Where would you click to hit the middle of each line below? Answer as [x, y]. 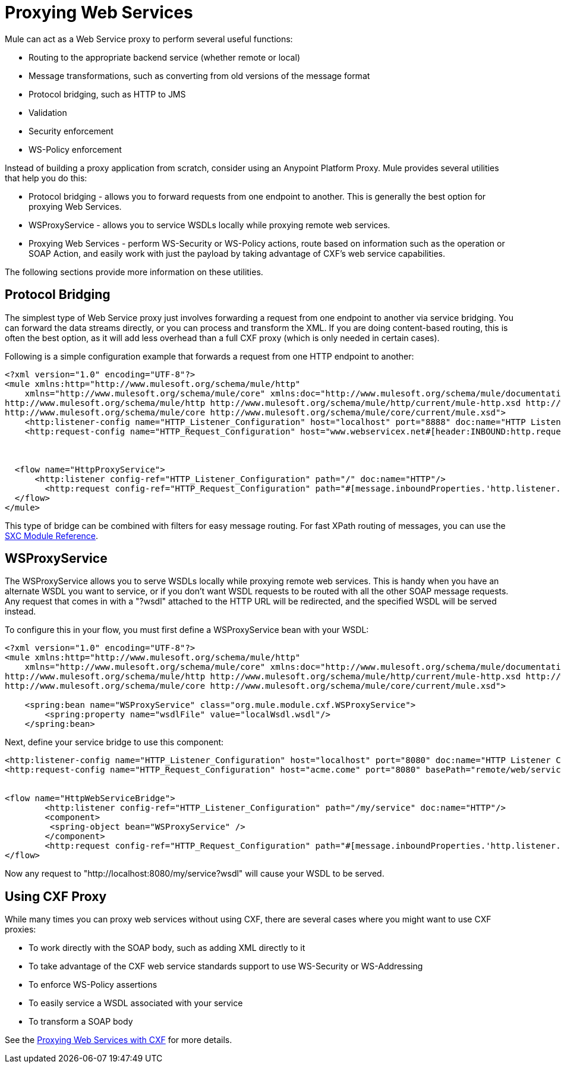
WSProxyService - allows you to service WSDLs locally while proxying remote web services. [209, 225]
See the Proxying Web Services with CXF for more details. [119, 1040]
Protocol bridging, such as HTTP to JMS [107, 94]
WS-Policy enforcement [75, 149]
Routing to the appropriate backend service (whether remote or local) [164, 57]
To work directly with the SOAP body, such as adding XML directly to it [167, 948]
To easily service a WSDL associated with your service [136, 1003]
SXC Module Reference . [52, 535]
